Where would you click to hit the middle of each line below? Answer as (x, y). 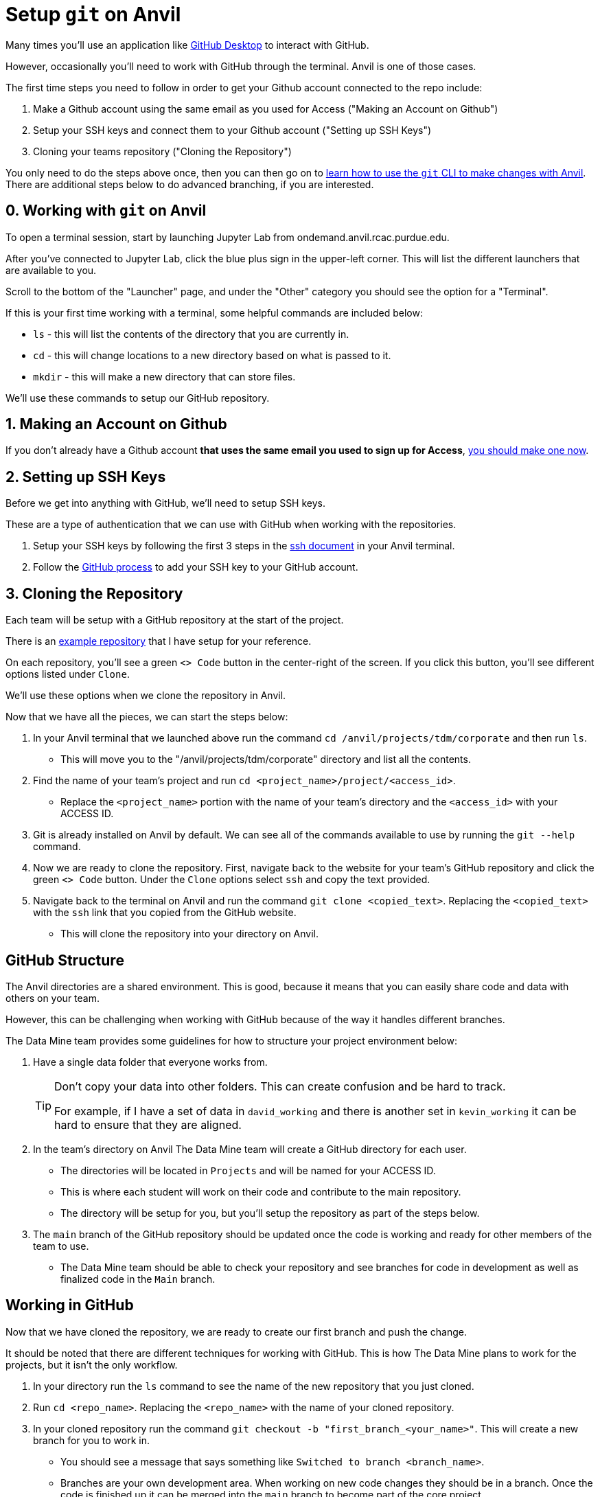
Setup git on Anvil (93, 14)
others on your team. (53, 998)
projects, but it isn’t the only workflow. (92, 1364)
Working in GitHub (70, 1305)
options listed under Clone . (68, 674)
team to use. (61, 1246)
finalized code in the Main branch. (138, 1279)
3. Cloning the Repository (94, 593)
